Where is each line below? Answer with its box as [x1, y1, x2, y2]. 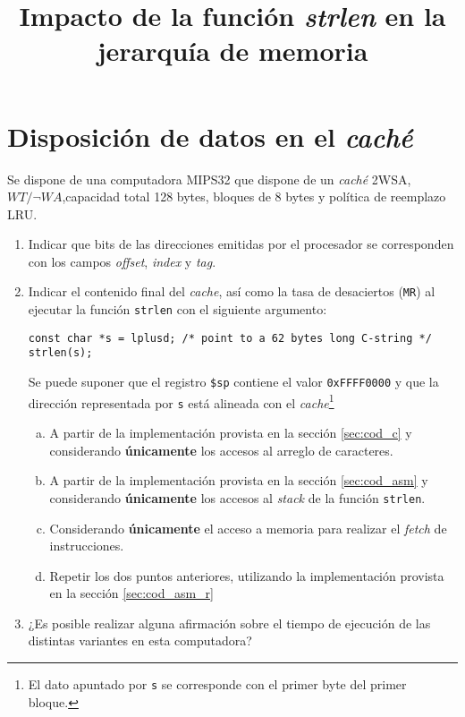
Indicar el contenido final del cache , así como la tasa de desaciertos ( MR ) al [28, 282, 435, 301]
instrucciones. [49, 536, 124, 555]
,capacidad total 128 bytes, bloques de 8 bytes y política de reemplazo [62, 187, 446, 206]
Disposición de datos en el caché [7, 117, 413, 155]
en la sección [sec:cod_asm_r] [49, 584, 214, 602]
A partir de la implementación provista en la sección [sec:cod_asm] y [49, 471, 428, 490]
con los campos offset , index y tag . [28, 252, 216, 270]
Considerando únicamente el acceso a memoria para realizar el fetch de [49, 518, 447, 537]
